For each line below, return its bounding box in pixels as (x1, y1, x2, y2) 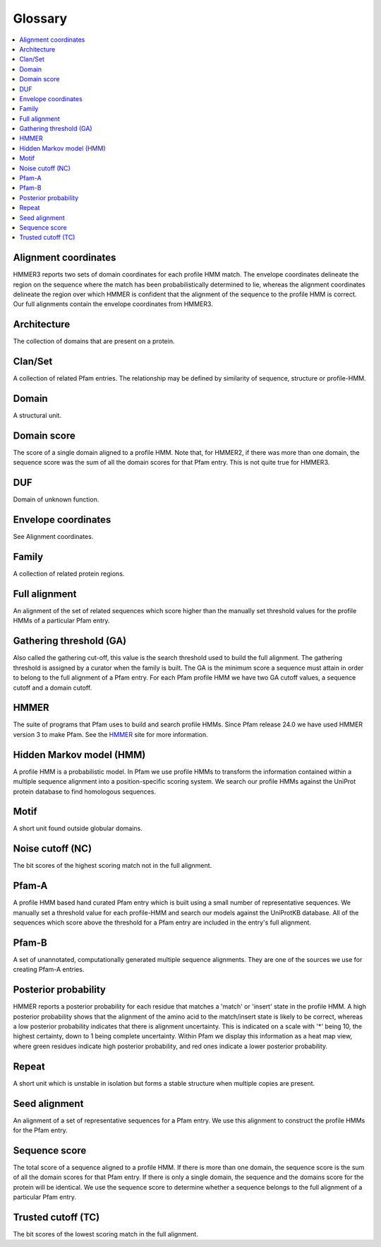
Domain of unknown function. (13, 495, 99, 504)
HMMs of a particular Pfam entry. (13, 616, 110, 625)
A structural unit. (13, 411, 61, 420)
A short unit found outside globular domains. (13, 824, 143, 833)
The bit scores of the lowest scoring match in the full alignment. (13, 1229, 199, 1238)
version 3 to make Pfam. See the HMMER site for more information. (13, 730, 208, 738)
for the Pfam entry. (13, 1126, 68, 1135)
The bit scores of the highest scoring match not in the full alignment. (13, 862, 212, 870)
